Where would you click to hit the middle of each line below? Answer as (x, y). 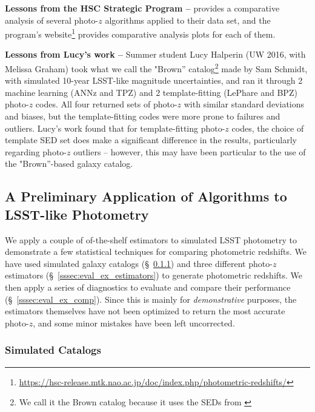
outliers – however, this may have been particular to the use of (190, 151)
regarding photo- (36, 151)
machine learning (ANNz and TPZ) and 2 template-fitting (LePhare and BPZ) (151, 92)
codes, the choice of (268, 128)
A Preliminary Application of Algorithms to (146, 196)
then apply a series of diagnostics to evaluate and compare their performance (148, 287)
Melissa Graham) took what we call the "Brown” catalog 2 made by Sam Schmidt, (156, 68)
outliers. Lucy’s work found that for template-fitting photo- (115, 128)
